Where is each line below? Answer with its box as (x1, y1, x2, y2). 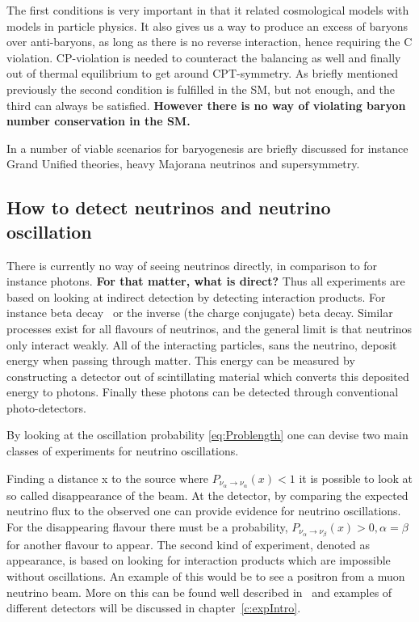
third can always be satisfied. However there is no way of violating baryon (6, 96, 406, 113)
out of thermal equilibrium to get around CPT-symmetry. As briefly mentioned (6, 65, 399, 82)
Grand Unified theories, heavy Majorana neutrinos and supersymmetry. (6, 155, 360, 172)
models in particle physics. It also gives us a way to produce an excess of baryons (6, 17, 408, 34)
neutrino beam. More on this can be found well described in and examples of (6, 583, 392, 600)
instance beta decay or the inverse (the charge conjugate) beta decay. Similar (6, 304, 393, 321)
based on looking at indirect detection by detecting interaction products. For (6, 288, 386, 305)
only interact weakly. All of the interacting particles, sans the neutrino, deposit (6, 336, 397, 353)
